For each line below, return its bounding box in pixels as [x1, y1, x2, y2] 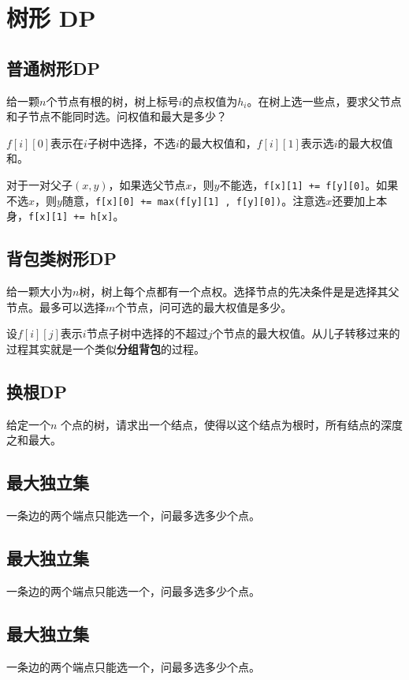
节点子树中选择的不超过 [86, 325, 208, 342]
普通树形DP [6, 55, 101, 80]
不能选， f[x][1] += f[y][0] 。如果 [219, 176, 399, 192]
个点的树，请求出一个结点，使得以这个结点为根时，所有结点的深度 [61, 416, 403, 432]
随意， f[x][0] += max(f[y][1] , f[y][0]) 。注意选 [61, 192, 326, 208]
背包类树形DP [6, 246, 117, 271]
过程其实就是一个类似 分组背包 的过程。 [6, 340, 205, 357]
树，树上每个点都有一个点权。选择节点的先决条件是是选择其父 [79, 283, 400, 300]
